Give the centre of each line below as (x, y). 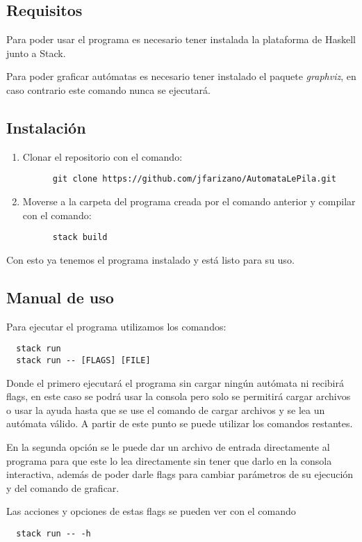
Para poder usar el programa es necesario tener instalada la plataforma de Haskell (181, 39)
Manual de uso (60, 297)
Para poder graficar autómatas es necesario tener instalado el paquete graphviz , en (181, 76)
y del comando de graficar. (63, 487)
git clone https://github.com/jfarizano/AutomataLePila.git (194, 179)
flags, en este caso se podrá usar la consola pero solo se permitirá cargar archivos (179, 396)
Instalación (46, 127)
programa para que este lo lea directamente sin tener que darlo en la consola (169, 460)
